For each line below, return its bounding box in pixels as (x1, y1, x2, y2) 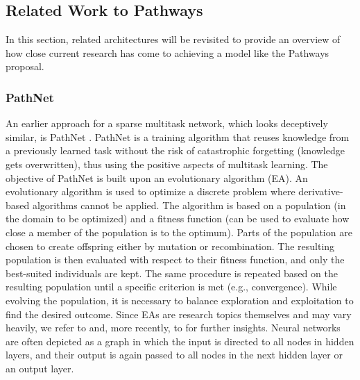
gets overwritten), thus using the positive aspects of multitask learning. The (6, 156, 328, 171)
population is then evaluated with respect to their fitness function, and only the (6, 252, 345, 267)
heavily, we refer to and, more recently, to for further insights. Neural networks (6, 320, 341, 335)
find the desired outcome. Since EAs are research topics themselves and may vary (6, 306, 352, 321)
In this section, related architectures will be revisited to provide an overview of (6, 32, 341, 47)
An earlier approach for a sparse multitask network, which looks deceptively (6, 116, 328, 131)
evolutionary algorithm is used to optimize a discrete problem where (6, 184, 295, 199)
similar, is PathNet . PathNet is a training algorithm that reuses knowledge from (6, 129, 350, 144)
